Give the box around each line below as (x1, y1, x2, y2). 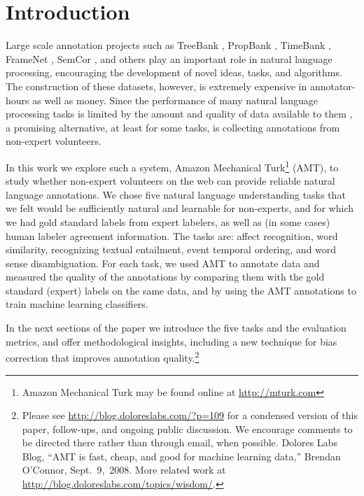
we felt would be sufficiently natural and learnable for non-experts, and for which (6, 201, 353, 215)
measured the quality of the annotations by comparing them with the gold (6, 269, 325, 284)
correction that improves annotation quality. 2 (6, 348, 199, 364)
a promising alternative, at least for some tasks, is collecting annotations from (6, 120, 340, 134)
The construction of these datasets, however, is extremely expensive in (6, 78, 307, 93)
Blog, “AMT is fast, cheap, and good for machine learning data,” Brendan (22, 448, 341, 463)
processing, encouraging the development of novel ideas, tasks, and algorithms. (6, 65, 342, 80)
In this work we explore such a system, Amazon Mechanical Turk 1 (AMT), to (6, 157, 339, 174)
